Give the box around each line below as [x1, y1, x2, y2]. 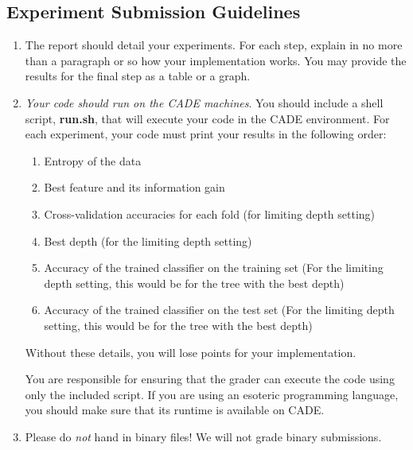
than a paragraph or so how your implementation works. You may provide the [25, 52, 407, 68]
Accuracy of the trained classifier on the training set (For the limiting [44, 259, 384, 276]
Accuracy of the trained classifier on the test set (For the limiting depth [44, 301, 395, 318]
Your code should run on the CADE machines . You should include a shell [25, 94, 384, 111]
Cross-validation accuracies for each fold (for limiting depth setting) [44, 205, 376, 222]
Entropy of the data [44, 152, 142, 169]
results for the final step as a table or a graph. [25, 68, 251, 84]
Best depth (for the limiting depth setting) [44, 232, 252, 249]
